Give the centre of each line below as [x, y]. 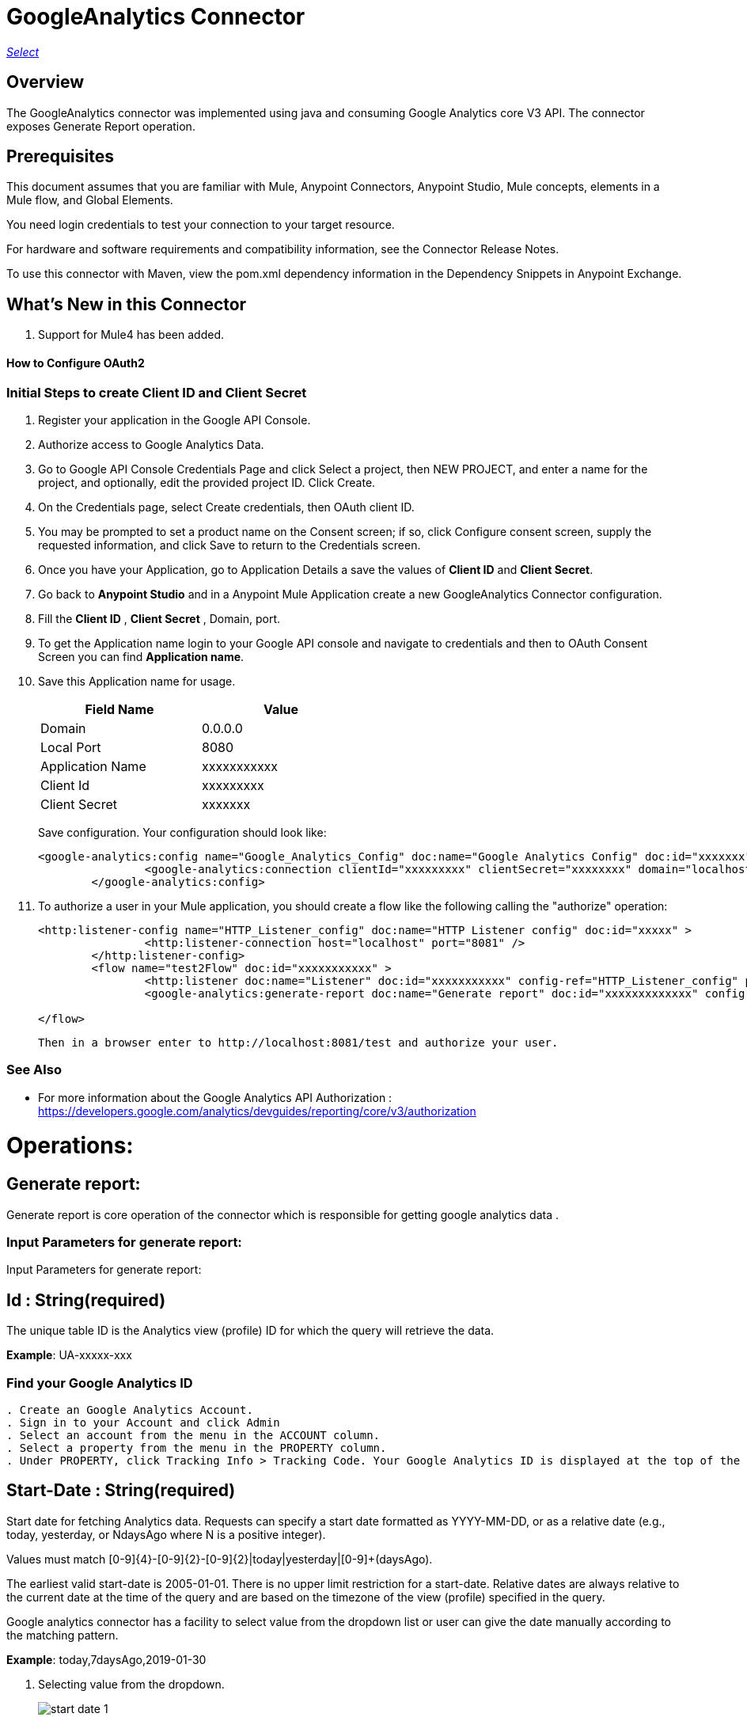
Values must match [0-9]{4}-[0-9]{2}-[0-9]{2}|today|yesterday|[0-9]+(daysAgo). [220, 1559]
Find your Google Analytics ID [100, 1383]
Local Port [71, 747]
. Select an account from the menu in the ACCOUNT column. [193, 1435]
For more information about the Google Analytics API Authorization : [215, 1097]
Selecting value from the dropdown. [131, 1684]
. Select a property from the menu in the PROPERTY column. [197, 1447]
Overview [46, 82]
